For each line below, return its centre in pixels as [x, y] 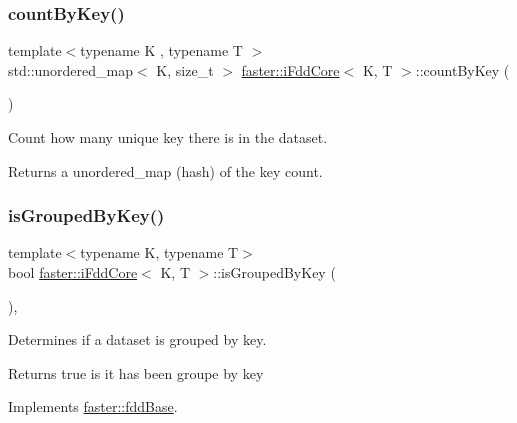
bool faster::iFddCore [73, 272]
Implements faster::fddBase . [93, 406]
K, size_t [185, 69]
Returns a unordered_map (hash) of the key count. [165, 170]
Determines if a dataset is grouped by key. [137, 339]
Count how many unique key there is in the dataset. [168, 137]
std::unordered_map [71, 69]
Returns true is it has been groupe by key [136, 372]
